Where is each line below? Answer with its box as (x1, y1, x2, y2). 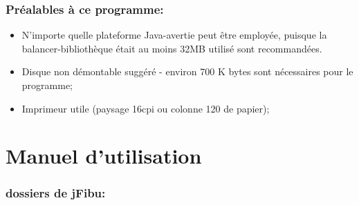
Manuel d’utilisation (6, 141, 202, 170)
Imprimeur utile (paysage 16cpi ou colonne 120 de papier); (21, 101, 270, 115)
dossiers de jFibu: (6, 184, 106, 202)
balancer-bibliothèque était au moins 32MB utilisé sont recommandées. (21, 41, 322, 55)
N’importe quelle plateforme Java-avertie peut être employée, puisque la (21, 28, 327, 42)
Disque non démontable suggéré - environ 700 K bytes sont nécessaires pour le (21, 64, 353, 79)
